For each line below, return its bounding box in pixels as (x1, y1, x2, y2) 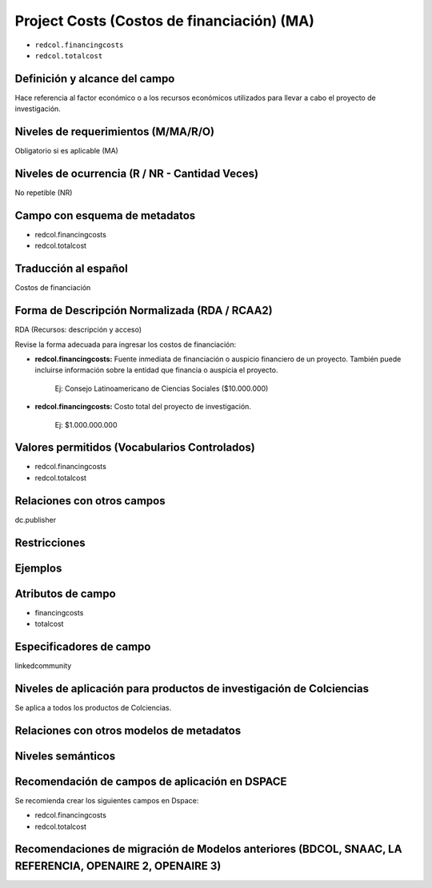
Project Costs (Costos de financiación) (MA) (14, 12, 315, 30)
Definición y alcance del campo (14, 72, 175, 86)
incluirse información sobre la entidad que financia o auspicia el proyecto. (34, 365, 278, 375)
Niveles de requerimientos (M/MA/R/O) (14, 125, 215, 139)
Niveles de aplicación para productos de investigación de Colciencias (14, 682, 370, 695)
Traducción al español (14, 262, 128, 276)
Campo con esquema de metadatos (14, 209, 196, 222)
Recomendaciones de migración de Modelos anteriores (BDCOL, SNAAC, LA (14, 842, 402, 856)
